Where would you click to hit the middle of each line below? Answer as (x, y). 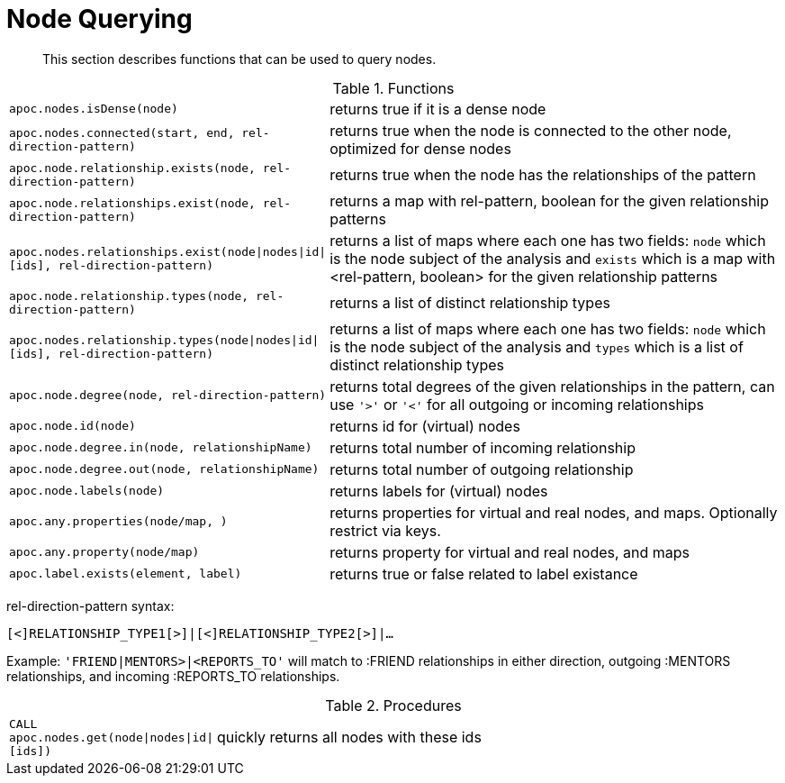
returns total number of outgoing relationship (482, 469)
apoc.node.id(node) (72, 426)
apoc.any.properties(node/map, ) (118, 522)
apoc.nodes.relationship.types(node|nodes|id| (164, 340)
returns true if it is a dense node (438, 109)
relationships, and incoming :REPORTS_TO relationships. (173, 676)
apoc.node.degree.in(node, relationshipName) (161, 448)
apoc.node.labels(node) (87, 491)
